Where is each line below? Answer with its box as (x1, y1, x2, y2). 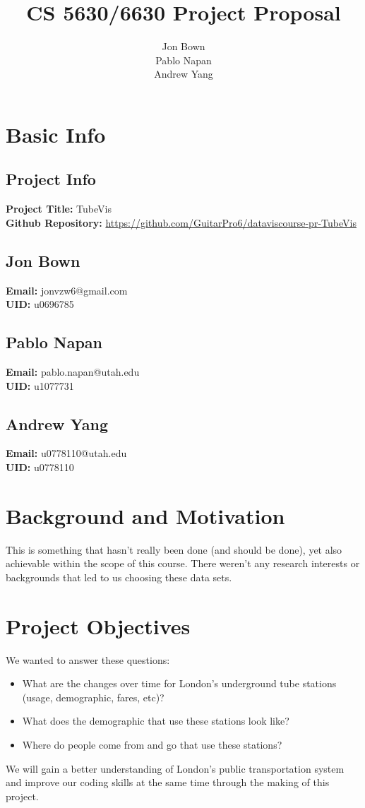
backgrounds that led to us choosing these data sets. (6, 569, 232, 584)
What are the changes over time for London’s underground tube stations (22, 676, 337, 691)
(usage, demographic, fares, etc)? (22, 689, 164, 704)
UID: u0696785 (6, 297, 74, 311)
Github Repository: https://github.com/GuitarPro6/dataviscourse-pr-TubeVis (6, 215, 357, 230)
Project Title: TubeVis (6, 201, 112, 216)
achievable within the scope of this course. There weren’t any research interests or (6, 556, 360, 571)
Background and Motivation (6, 501, 285, 530)
